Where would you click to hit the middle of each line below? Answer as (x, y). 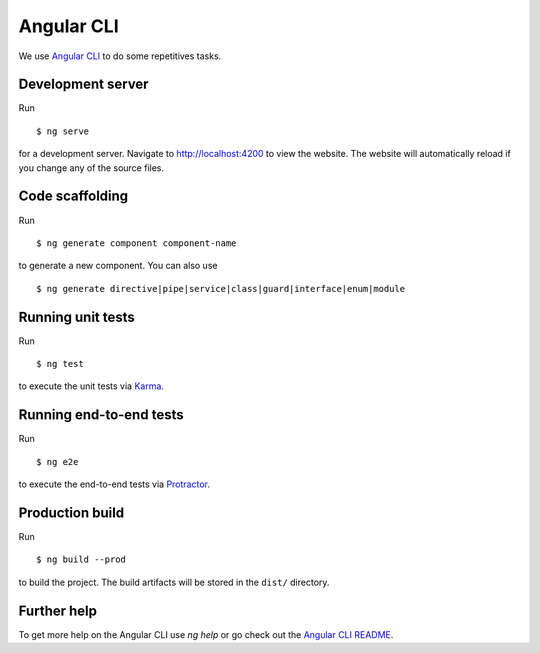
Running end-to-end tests (101, 415)
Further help (58, 610)
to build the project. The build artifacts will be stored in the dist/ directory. (174, 582)
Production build (71, 512)
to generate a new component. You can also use (118, 266)
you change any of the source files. (91, 167)
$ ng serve (63, 131)
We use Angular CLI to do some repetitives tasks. (120, 56)
